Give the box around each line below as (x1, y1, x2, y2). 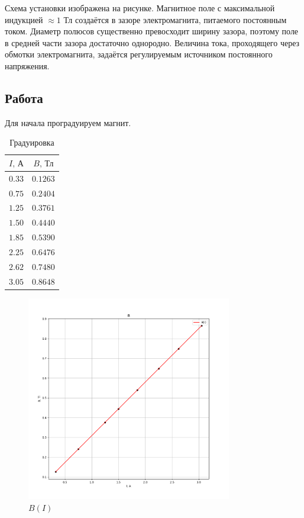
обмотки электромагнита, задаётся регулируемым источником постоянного (5, 48, 273, 60)
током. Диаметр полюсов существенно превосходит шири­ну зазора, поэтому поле (5, 25, 299, 37)
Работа (5, 88, 43, 107)
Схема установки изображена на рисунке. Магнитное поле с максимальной (5, 2, 275, 14)
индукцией (5, 13, 43, 25)
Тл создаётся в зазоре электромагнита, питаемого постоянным (63, 13, 287, 25)
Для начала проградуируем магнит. (5, 116, 131, 128)
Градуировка (9, 136, 54, 149)
